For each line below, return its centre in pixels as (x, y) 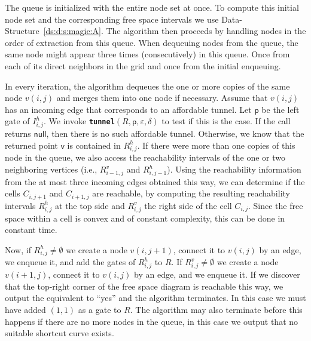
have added (25, 309)
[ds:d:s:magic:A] (72, 31)
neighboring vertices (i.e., (51, 169)
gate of (17, 121)
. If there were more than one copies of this (216, 145)
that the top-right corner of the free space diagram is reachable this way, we (144, 286)
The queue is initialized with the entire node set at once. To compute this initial (152, 7)
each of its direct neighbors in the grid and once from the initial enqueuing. (143, 65)
